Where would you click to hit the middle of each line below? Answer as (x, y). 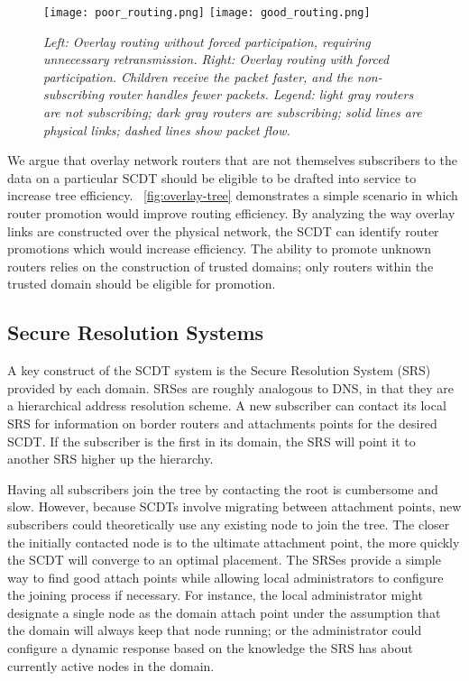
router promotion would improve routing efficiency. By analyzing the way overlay (231, 213)
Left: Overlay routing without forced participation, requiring (207, 41)
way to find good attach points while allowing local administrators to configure (225, 577)
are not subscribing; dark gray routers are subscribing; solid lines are (233, 112)
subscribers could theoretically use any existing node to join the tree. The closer (229, 524)
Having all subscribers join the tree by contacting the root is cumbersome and (223, 488)
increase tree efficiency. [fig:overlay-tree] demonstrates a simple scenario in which (233, 195)
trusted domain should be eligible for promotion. (142, 284)
